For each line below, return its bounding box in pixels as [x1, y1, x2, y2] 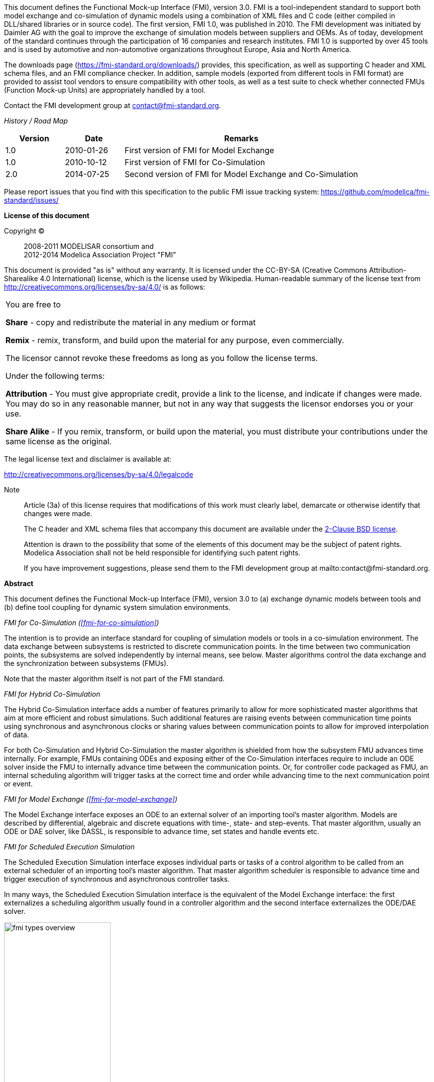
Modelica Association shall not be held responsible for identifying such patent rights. [24, 548, 301, 557]
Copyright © [4, 227, 45, 235]
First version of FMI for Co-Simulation [124, 157, 265, 167]
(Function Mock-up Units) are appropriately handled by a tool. [4, 86, 206, 94]
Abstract [4, 579, 34, 588]
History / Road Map [4, 117, 68, 125]
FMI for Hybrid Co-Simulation [4, 690, 100, 698]
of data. [4, 730, 29, 739]
